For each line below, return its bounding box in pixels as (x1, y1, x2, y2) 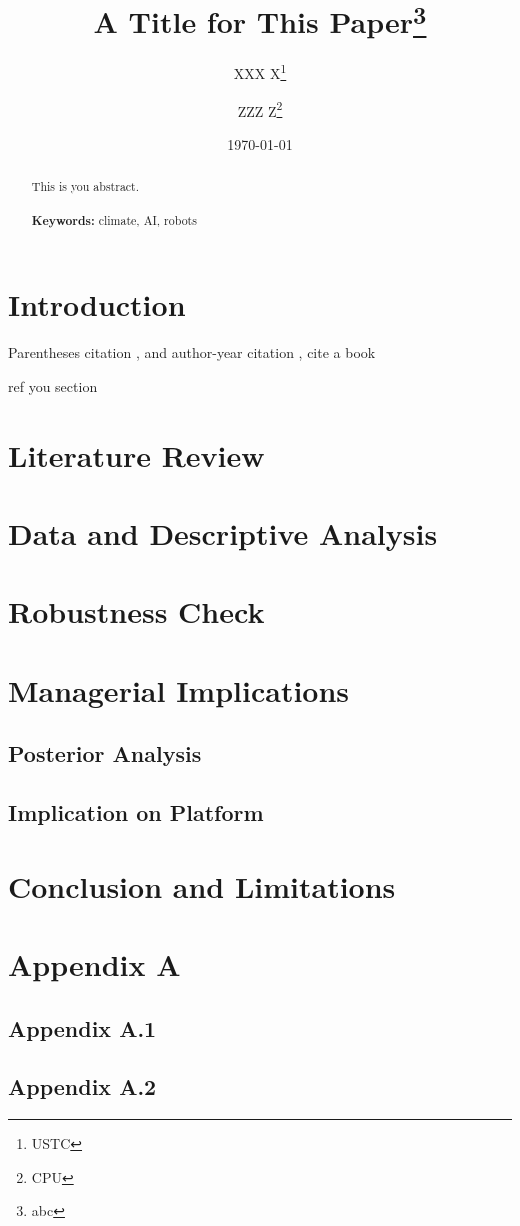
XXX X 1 (233, 60, 287, 84)
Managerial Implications (8, 669, 350, 710)
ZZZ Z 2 (237, 97, 283, 121)
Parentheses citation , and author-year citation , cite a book (8, 342, 376, 363)
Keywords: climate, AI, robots (31, 211, 197, 229)
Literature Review (8, 434, 265, 475)
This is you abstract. (31, 178, 140, 195)
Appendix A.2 (8, 1071, 157, 1102)
